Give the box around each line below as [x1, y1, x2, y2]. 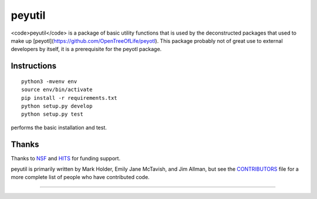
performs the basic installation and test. [11, 124, 107, 131]
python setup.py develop [21, 103, 93, 109]
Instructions [11, 61, 57, 71]
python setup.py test [21, 111, 83, 117]
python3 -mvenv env [21, 78, 77, 85]
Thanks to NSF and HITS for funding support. [11, 154, 120, 161]
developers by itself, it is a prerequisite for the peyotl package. [11, 46, 162, 53]
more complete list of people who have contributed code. [11, 174, 150, 181]
